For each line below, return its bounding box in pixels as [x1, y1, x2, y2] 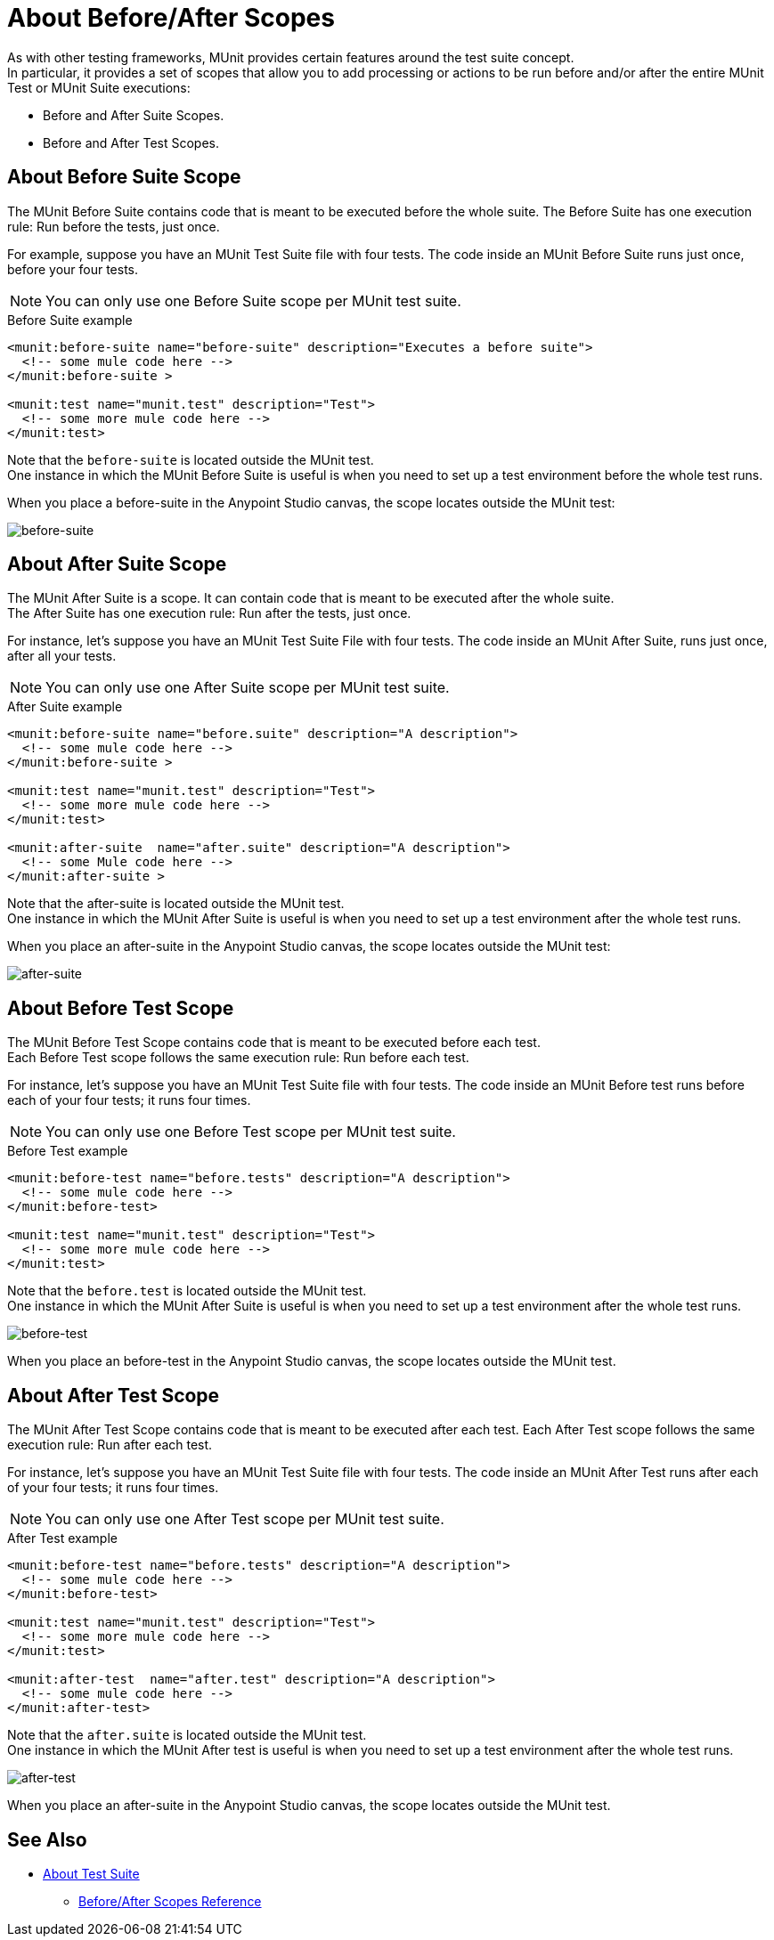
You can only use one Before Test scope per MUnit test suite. [45, 1123, 456, 1141]
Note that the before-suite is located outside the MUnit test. [7, 451, 374, 467]
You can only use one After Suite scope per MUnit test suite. [45, 678, 450, 697]
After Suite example [7, 699, 123, 715]
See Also [7, 1828, 87, 1851]
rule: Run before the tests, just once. [7, 218, 220, 234]
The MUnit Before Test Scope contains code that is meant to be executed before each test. [7, 1035, 541, 1051]
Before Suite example [7, 312, 133, 328]
